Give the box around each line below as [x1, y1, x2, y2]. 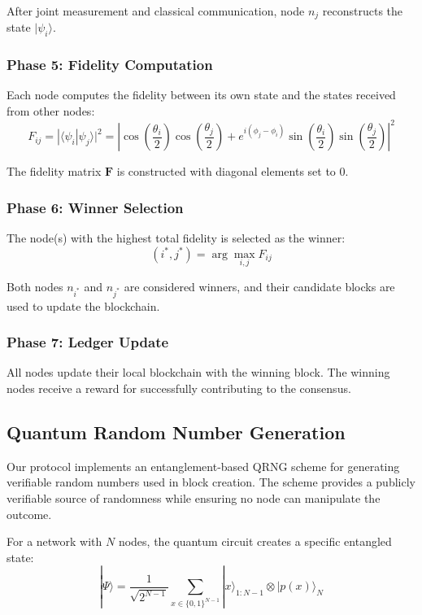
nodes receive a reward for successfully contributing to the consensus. [7, 379, 351, 396]
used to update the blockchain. [7, 297, 160, 314]
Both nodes [7, 277, 63, 294]
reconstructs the [322, 2, 403, 19]
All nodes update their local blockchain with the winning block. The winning [7, 364, 390, 381]
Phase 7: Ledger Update [7, 332, 169, 352]
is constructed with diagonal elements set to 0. [116, 163, 349, 180]
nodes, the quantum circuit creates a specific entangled [118, 533, 392, 550]
